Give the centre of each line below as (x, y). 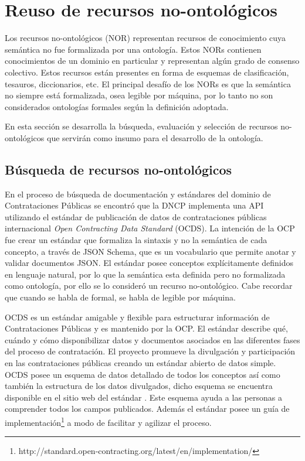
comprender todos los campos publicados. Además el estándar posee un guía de (147, 409)
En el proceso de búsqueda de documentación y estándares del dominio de (138, 194)
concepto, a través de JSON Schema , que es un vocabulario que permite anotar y (150, 251)
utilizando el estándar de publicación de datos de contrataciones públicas (136, 216)
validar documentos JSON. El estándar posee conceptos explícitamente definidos (149, 263)
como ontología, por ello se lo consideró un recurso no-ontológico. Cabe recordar (149, 286)
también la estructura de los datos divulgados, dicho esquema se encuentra (139, 386)
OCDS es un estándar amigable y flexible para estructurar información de (137, 317)
